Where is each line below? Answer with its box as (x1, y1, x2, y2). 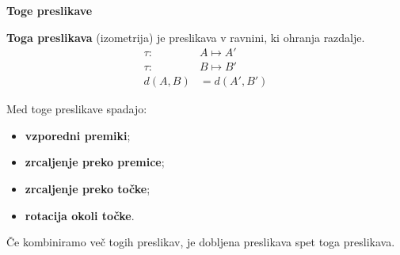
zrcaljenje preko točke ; (25, 181, 150, 197)
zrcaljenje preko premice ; (25, 154, 165, 170)
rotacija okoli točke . (25, 207, 135, 223)
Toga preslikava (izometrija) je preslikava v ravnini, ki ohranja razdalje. (6, 29, 365, 45)
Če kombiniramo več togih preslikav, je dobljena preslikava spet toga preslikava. (6, 234, 395, 250)
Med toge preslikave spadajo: (6, 101, 147, 117)
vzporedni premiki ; (25, 127, 131, 143)
